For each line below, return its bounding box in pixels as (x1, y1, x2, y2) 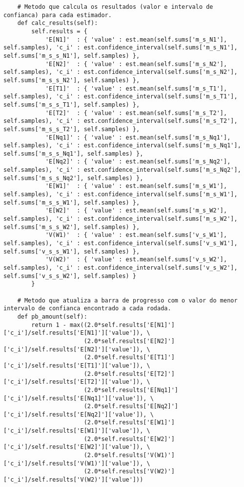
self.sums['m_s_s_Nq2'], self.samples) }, (3, 174, 143, 182)
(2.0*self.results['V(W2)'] (83, 468, 175, 475)
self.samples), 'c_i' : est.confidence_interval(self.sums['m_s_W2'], (3, 215, 238, 223)
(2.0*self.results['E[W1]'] (83, 419, 175, 426)
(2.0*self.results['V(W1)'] (83, 452, 175, 459)
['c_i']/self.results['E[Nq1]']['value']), (3, 394, 147, 402)
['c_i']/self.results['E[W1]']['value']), (3, 427, 143, 435)
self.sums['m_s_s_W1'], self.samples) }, (3, 199, 140, 206)
